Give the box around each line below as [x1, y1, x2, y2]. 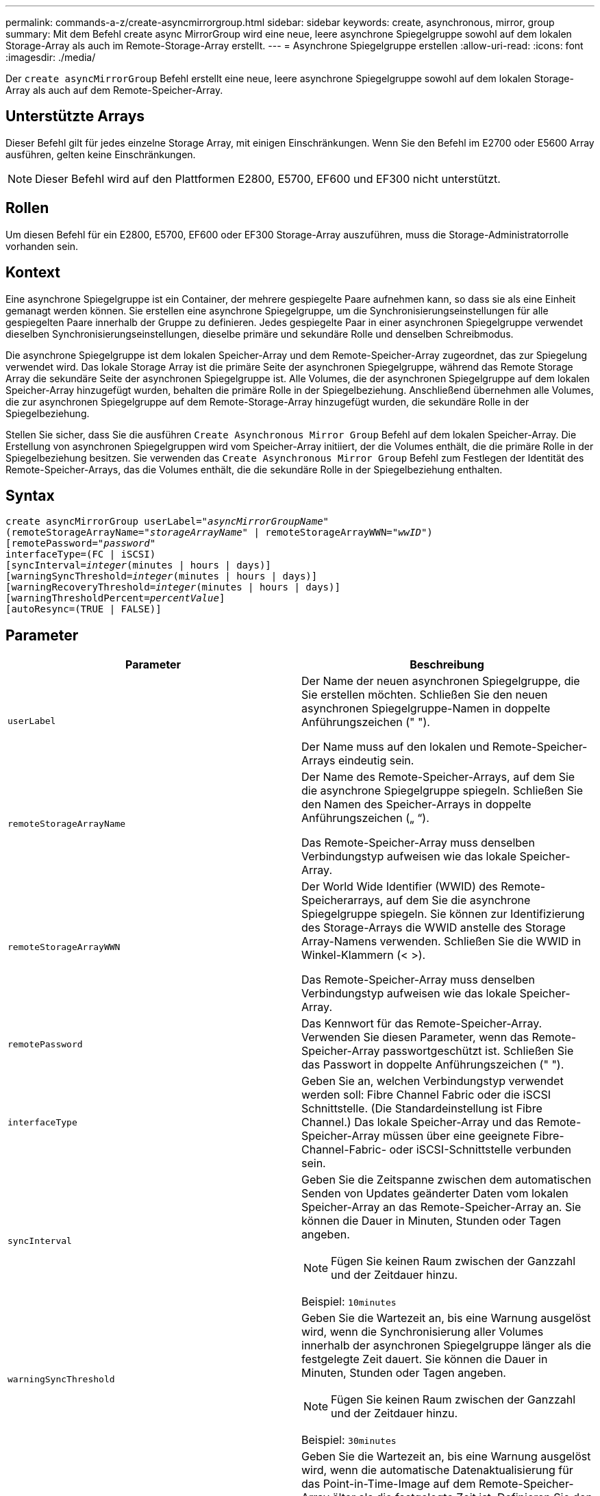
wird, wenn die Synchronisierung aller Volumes [301, 1325, 544, 1339]
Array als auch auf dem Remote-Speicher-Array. [5, 84, 223, 96]
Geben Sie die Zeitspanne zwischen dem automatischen [301, 1173, 592, 1187]
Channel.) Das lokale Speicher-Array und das [301, 1115, 534, 1130]
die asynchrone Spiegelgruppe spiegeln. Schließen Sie [301, 784, 584, 798]
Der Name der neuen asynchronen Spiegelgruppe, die [301, 674, 580, 688]
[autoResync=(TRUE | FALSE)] [5, 603, 162, 615]
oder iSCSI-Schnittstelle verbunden [389, 1143, 571, 1157]
